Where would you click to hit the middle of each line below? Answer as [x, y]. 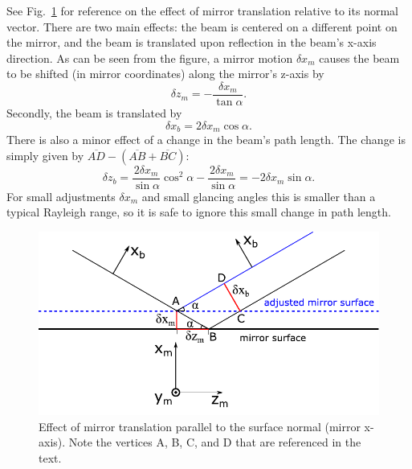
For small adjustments [61, 196]
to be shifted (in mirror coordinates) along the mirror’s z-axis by [165, 74]
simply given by [45, 155]
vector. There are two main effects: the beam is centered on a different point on [202, 26]
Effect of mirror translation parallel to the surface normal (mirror [200, 426]
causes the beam [359, 58]
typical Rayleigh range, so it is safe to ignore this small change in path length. [199, 212]
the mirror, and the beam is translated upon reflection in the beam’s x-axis [192, 42]
